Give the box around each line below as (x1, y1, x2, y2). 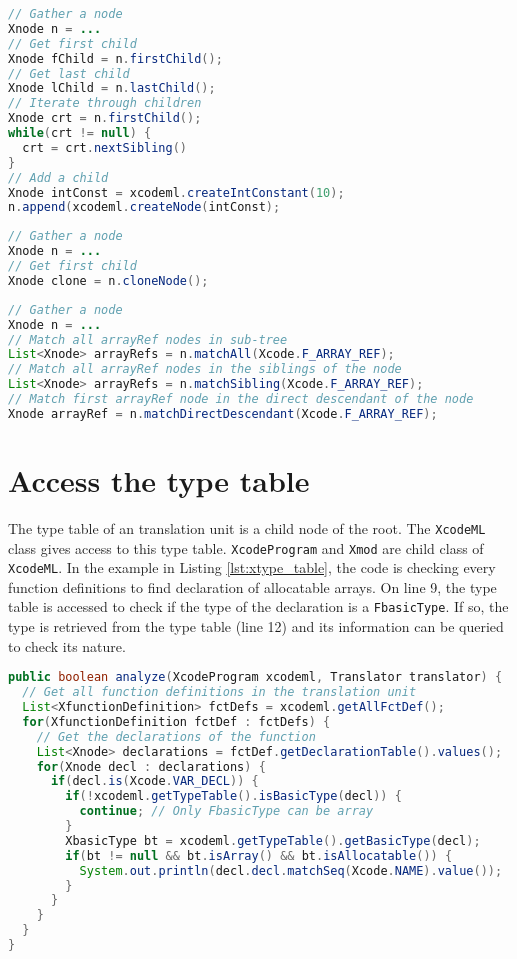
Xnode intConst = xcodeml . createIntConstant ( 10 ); (8, 185, 345, 200)
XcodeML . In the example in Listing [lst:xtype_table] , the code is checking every (8, 557, 496, 578)
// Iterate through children (8, 96, 202, 111)
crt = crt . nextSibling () (22, 140, 188, 155)
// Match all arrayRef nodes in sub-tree (8, 332, 288, 347)
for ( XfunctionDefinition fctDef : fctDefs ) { (22, 714, 331, 729)
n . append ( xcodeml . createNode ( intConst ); (8, 200, 281, 215)
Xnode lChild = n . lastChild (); (8, 81, 216, 96)
